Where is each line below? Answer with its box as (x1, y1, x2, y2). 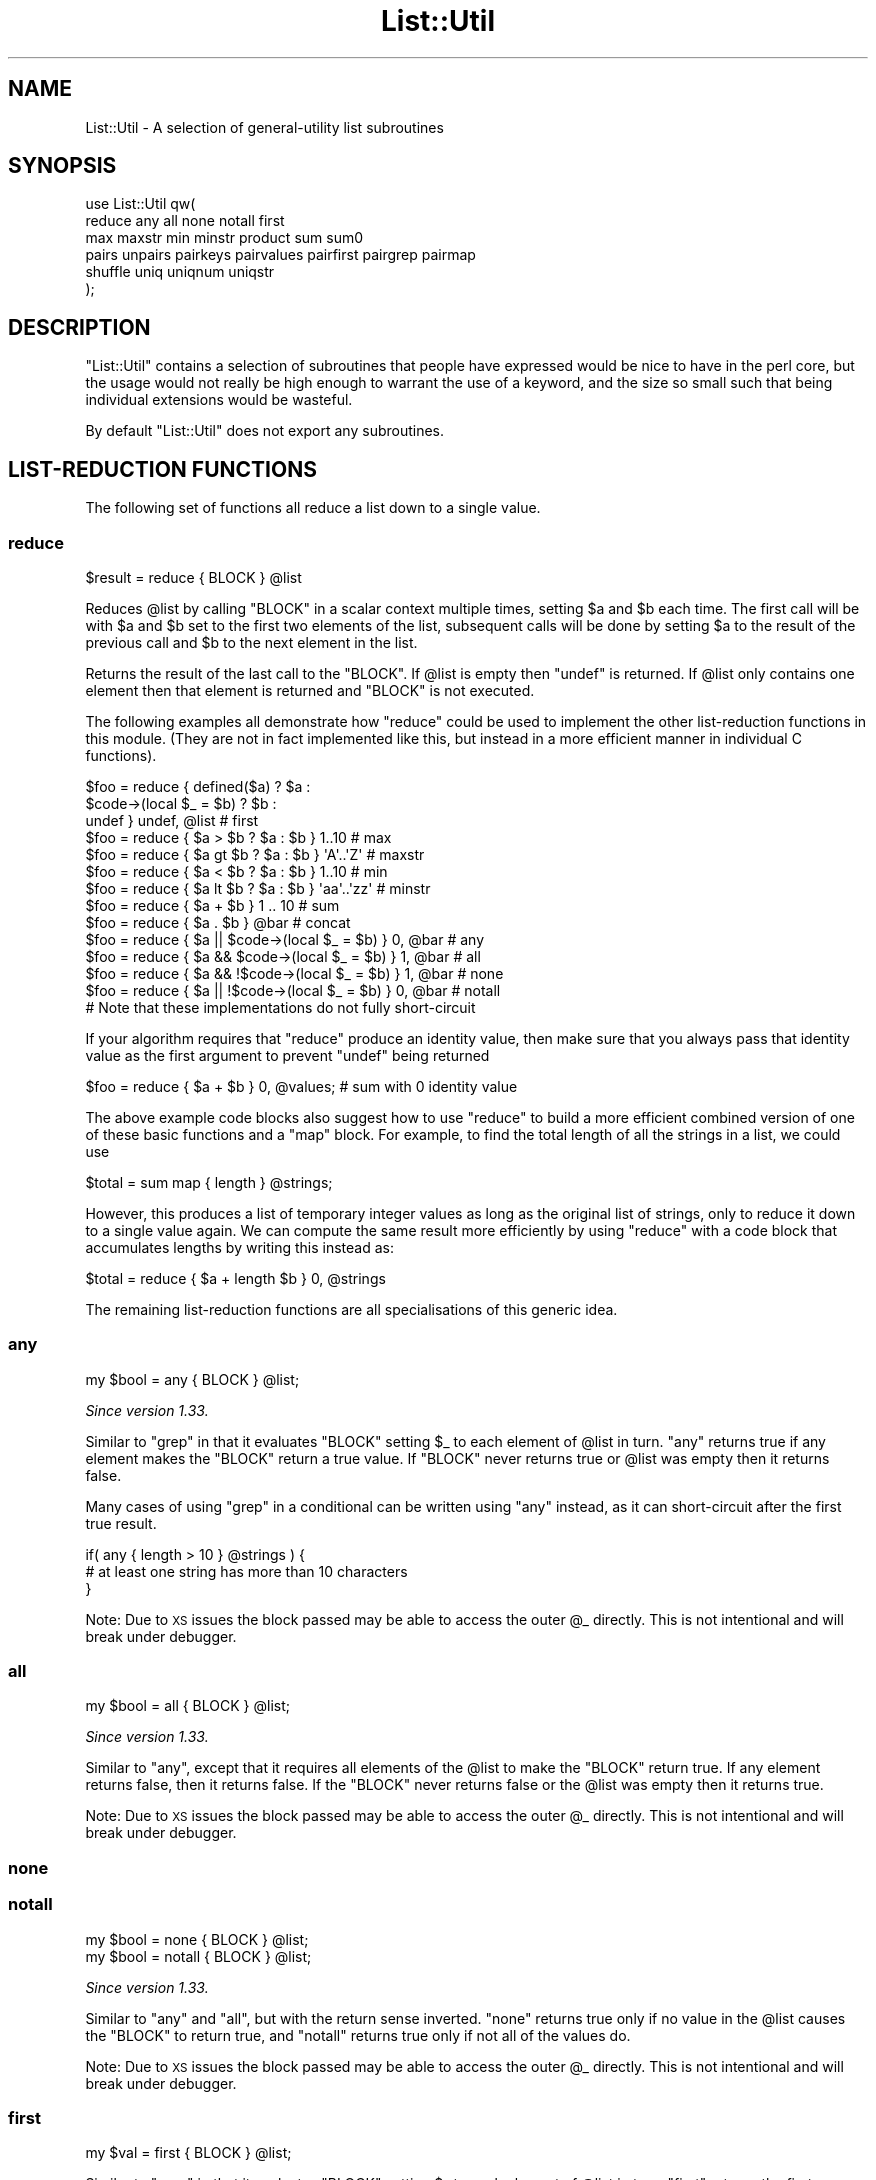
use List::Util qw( (85, 195, 196, 213)
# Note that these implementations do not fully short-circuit (85, 998, 476, 1016)
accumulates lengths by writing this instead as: (85, 1238, 394, 1256)
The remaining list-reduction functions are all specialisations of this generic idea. (85, 1300, 618, 1318)
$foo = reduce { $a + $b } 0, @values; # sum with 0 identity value (85, 1077, 518, 1095)
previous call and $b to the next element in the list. (85, 633, 418, 651)
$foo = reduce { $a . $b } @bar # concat (85, 913, 351, 931)
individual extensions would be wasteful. (85, 391, 353, 409)
